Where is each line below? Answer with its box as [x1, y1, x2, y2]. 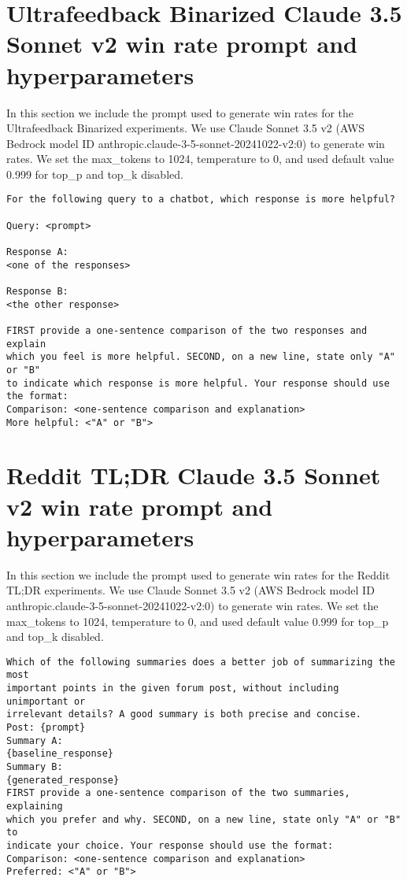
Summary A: [6, 735, 63, 746]
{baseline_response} [6, 748, 114, 760]
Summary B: [6, 761, 63, 772]
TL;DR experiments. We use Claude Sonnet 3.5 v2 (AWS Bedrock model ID [6, 582, 375, 598]
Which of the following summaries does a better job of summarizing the [6, 656, 395, 668]
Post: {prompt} [6, 722, 86, 734]
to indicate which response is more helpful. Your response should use [6, 377, 390, 389]
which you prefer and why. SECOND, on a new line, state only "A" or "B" [6, 813, 401, 825]
